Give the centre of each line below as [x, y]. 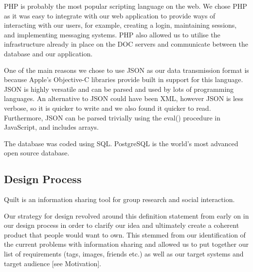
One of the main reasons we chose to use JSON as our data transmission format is [126, 70]
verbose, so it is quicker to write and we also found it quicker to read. [108, 108]
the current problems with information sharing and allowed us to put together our [126, 244]
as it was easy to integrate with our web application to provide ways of [110, 15]
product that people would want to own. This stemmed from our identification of [125, 234]
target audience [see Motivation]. [53, 263]
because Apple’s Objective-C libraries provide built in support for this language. [124, 79]
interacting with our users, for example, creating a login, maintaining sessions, [120, 25]
